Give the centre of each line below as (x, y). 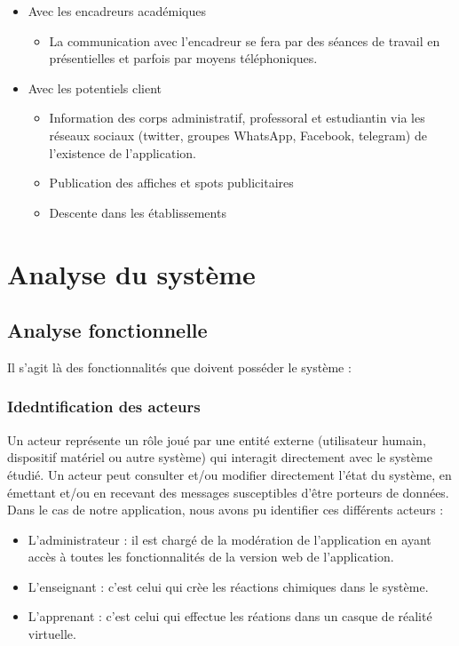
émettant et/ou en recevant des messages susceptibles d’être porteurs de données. (228, 492)
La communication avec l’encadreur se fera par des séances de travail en (245, 40)
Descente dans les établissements (138, 212)
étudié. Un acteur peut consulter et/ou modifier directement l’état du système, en (229, 474)
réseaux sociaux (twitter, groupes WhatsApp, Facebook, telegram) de (238, 135)
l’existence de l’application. (123, 152)
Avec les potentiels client (95, 88)
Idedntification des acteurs (104, 407)
